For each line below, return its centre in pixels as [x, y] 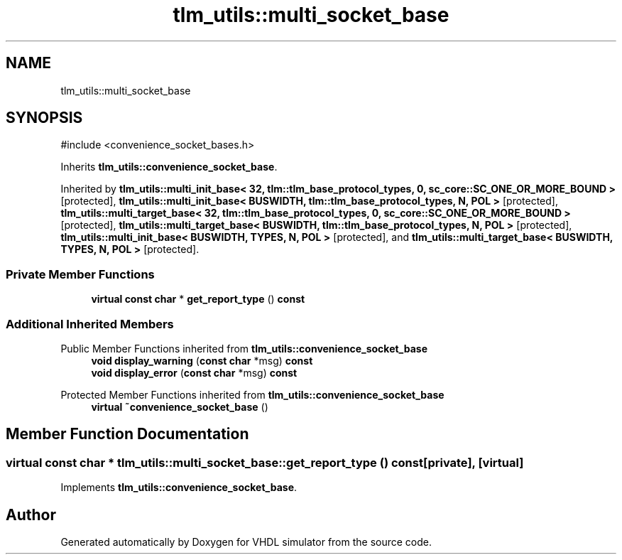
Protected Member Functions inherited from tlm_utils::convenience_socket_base [252, 394]
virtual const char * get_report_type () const [198, 299]
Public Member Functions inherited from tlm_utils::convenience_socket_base [244, 348]
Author [31, 515]
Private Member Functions [80, 274]
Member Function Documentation [127, 434]
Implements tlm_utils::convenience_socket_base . [179, 488]
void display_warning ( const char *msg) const [202, 360]
